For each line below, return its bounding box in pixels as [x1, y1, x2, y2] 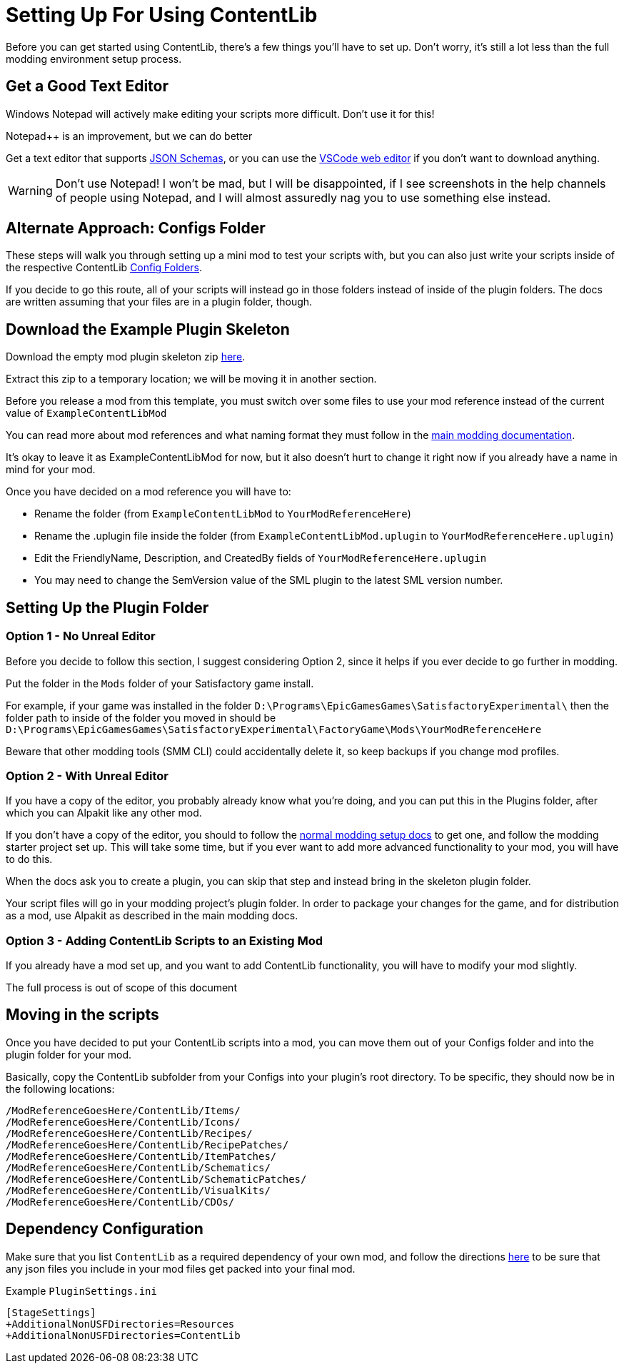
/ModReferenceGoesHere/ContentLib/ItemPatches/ [6, 1150, 277, 1162]
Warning [8, 183, 53, 198]
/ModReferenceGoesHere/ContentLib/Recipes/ [6, 1127, 253, 1139]
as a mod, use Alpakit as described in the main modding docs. [6, 909, 298, 922]
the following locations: [6, 1082, 115, 1095]
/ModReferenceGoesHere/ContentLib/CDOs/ [6, 1196, 235, 1208]
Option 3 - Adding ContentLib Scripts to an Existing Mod [6, 933, 323, 948]
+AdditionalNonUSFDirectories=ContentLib [6, 1329, 241, 1341]
